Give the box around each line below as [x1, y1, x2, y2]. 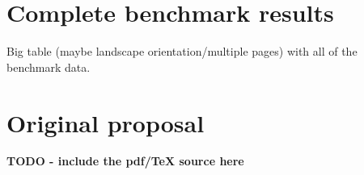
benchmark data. [6, 58, 91, 75]
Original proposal [6, 106, 205, 139]
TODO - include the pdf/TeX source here [6, 152, 244, 169]
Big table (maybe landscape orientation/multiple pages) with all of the [6, 43, 358, 60]
